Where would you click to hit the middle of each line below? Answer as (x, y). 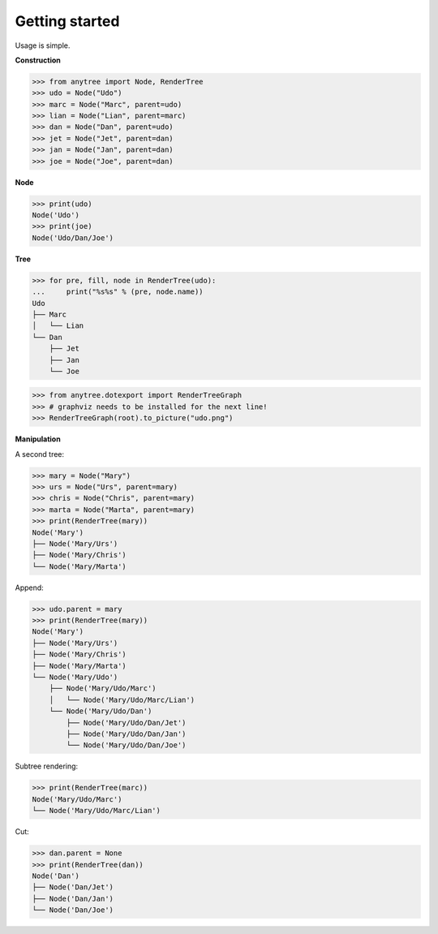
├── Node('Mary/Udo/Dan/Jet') (126, 723)
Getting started (67, 21)
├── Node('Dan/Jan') (73, 898)
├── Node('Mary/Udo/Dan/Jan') (126, 734)
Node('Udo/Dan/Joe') (73, 238)
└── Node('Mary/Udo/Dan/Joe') (126, 745)
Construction (38, 60)
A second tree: (40, 454)
